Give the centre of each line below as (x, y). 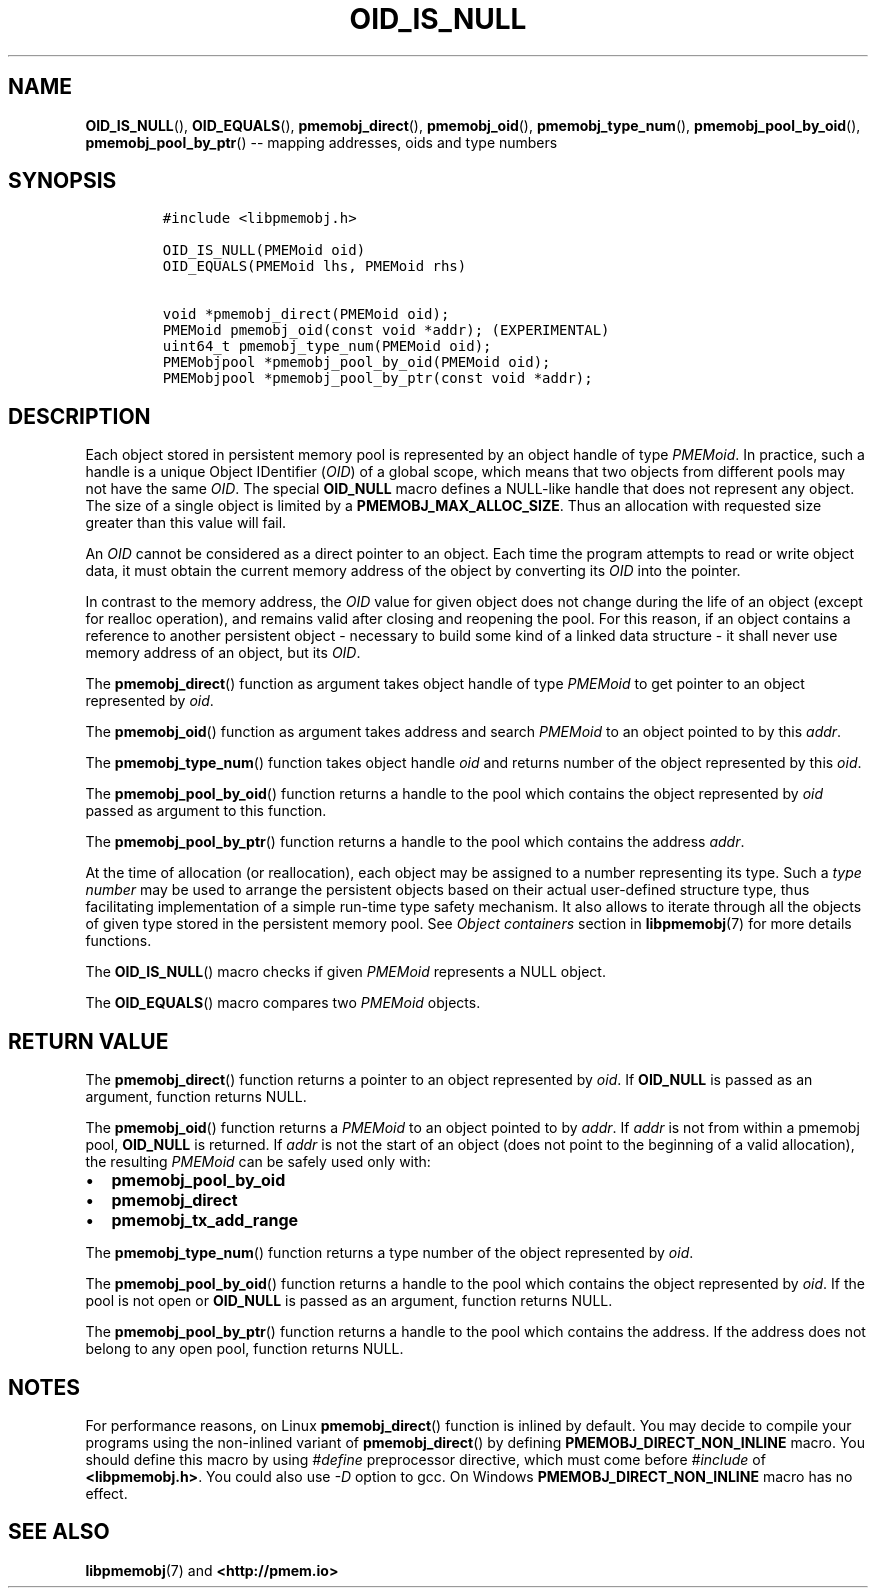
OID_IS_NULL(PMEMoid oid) (264, 250)
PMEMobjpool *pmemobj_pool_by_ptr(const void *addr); (377, 378)
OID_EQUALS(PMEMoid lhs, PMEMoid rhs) (314, 266)
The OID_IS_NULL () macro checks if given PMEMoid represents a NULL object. (345, 972)
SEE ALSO (59, 1532)
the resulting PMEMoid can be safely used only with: (258, 1162)
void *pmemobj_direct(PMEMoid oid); (306, 314)
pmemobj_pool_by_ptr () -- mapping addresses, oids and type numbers (321, 142)
